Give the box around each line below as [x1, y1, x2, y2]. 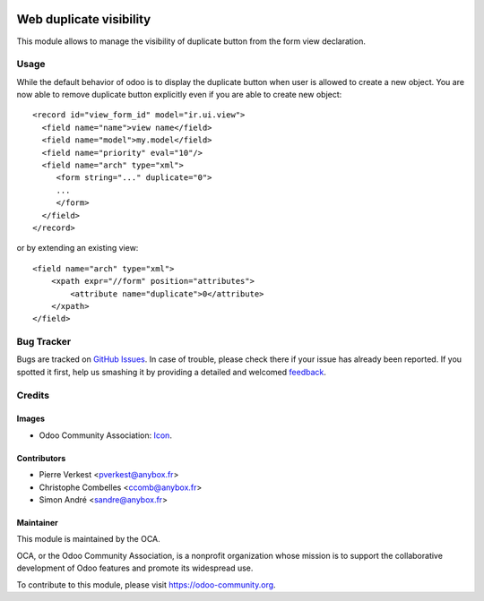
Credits [16, 389, 49, 401]
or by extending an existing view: [16, 243, 139, 253]
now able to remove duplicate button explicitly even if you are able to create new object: [16, 90, 342, 100]
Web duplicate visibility [16, 12, 151, 27]
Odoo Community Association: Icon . [39, 430, 172, 441]
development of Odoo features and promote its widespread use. [16, 562, 254, 573]
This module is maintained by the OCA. [16, 534, 160, 545]
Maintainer [16, 517, 58, 528]
